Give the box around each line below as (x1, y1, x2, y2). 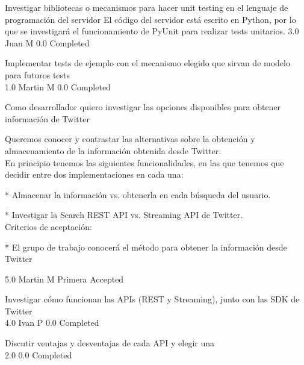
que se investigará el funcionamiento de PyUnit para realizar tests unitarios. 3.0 (5, 25, 299, 37)
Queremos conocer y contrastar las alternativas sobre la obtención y (5, 133, 255, 145)
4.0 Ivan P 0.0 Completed (5, 316, 99, 329)
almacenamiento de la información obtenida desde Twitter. (5, 144, 222, 157)
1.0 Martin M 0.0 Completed (5, 80, 111, 93)
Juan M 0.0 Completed (5, 36, 90, 49)
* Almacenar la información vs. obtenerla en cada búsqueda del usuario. (5, 188, 271, 201)
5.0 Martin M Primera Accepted (5, 272, 124, 285)
